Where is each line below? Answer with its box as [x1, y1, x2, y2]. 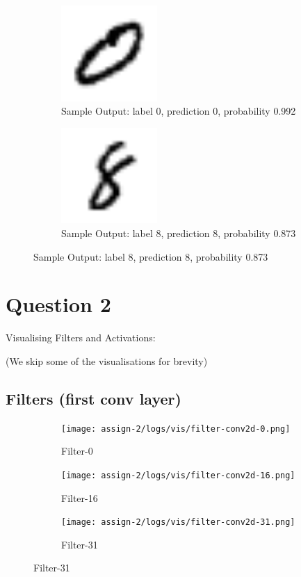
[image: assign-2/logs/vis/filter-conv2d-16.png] [61, 470, 295, 480]
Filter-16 [61, 490, 98, 505]
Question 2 [6, 290, 111, 318]
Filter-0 [61, 444, 93, 458]
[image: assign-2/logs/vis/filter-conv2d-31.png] [61, 517, 295, 528]
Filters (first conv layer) [6, 387, 181, 409]
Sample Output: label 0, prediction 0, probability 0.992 [61, 104, 296, 118]
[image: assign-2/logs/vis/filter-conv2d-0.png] [61, 423, 291, 434]
